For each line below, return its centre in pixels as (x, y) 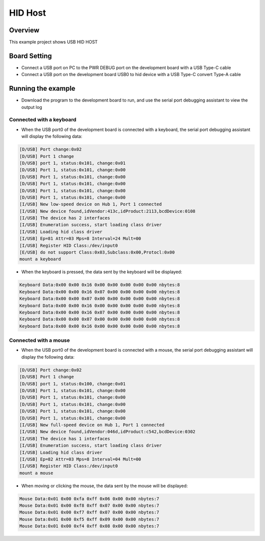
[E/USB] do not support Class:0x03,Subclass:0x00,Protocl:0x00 (97, 252)
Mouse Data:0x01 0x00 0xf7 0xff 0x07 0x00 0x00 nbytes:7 (89, 512)
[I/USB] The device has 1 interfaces (65, 438)
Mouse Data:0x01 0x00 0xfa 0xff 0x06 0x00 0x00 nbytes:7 (89, 499)
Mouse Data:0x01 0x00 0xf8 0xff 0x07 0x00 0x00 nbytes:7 (89, 506)
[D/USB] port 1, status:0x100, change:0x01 (73, 384)
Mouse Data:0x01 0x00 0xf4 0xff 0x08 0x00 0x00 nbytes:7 (89, 526)
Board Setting (30, 56)
